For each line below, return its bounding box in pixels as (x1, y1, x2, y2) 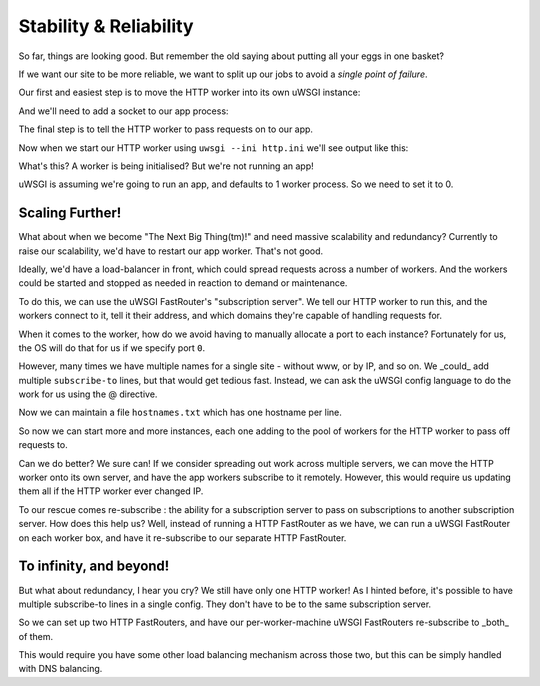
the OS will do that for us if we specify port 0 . (18, 341, 206, 354)
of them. (18, 630, 54, 642)
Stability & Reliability (18, 15, 194, 37)
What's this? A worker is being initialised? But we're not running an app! (18, 160, 314, 172)
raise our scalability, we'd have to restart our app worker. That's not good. (18, 245, 324, 257)
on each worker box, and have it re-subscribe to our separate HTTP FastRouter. (18, 531, 347, 544)
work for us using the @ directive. (18, 388, 158, 400)
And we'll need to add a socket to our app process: (18, 105, 229, 117)
